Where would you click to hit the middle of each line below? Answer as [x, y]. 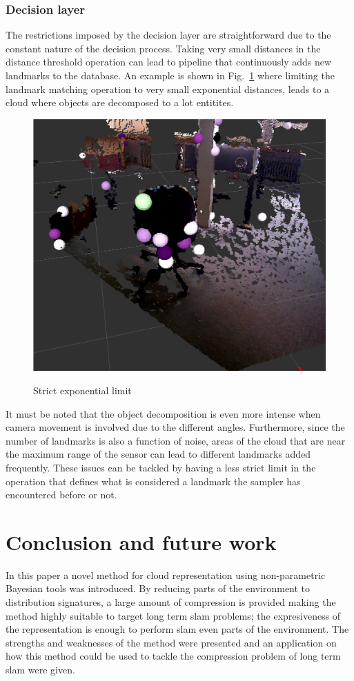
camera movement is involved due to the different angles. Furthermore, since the [175, 427]
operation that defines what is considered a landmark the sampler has [153, 481]
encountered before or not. [61, 495]
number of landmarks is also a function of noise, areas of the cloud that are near [176, 440]
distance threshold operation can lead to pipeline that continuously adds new [169, 62]
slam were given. [40, 670]
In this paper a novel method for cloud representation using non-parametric [166, 575]
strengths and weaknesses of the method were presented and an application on [171, 642]
